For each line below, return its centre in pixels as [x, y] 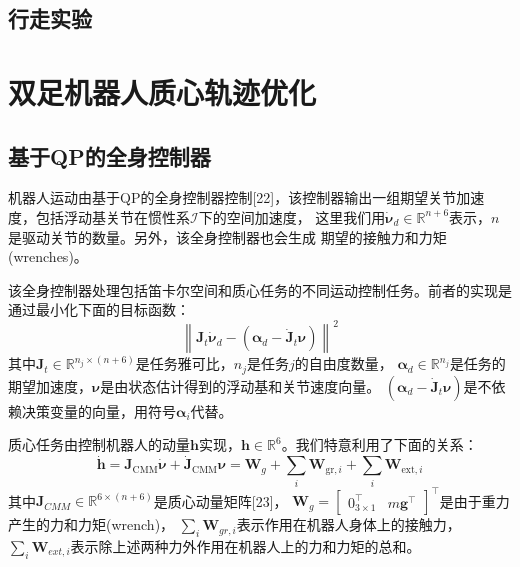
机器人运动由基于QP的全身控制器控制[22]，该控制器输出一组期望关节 [232, 197]
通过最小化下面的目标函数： [99, 309]
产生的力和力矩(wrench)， [91, 524]
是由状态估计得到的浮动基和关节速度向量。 [240, 385]
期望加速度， [50, 385]
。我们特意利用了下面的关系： [379, 444]
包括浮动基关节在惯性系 [112, 216]
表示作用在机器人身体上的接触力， [348, 524]
